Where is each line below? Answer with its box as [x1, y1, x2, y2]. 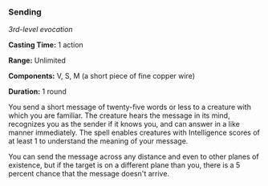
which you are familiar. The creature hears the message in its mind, [8, 111, 230, 120]
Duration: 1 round [8, 87, 67, 96]
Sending [8, 6, 42, 18]
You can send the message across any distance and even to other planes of [8, 152, 259, 162]
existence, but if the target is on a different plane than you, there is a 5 [8, 160, 241, 170]
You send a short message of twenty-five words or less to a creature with [8, 103, 251, 112]
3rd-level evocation [8, 25, 73, 34]
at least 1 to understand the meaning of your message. [8, 136, 189, 146]
